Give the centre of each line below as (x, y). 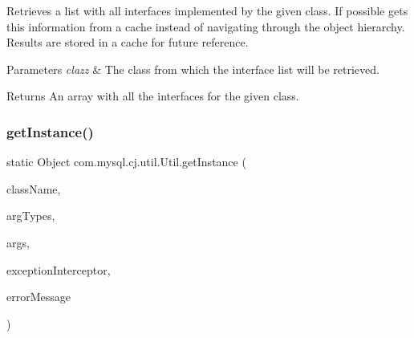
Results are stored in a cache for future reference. (128, 42)
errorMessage (39, 297)
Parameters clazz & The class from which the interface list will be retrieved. (193, 69)
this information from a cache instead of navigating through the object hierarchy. (206, 26)
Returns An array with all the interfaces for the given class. (153, 96)
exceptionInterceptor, (59, 269)
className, (34, 188)
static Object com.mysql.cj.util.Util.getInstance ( (126, 162)
